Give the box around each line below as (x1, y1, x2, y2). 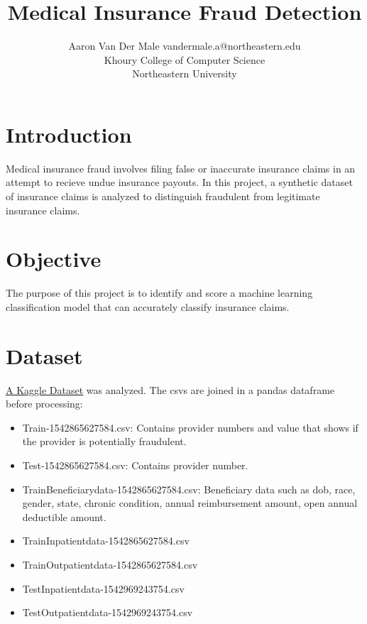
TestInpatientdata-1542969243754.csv (22, 581, 185, 596)
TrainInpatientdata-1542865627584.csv (22, 533, 190, 548)
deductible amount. (22, 509, 106, 524)
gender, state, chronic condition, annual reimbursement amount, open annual (22, 496, 358, 510)
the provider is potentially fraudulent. (22, 434, 187, 449)
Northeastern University (132, 66, 237, 81)
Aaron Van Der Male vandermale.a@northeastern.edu (68, 38, 301, 53)
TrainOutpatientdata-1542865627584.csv (22, 557, 198, 571)
